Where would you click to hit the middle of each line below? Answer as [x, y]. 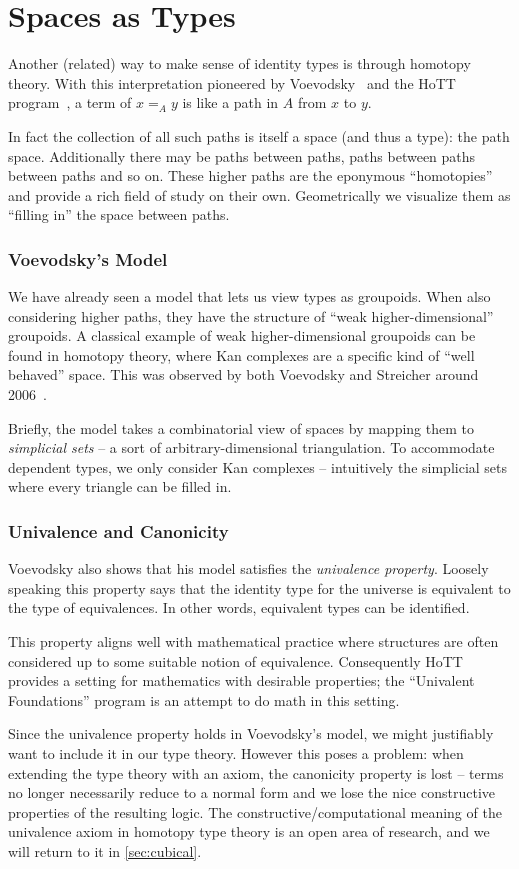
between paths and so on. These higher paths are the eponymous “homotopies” [250, 175]
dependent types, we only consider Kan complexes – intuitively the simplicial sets [258, 466]
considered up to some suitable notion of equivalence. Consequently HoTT [235, 660]
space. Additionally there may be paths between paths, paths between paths [242, 155]
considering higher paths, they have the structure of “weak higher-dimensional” [251, 315]
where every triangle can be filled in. [120, 486]
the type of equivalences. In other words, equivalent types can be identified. [239, 607]
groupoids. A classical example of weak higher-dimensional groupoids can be [242, 335]
